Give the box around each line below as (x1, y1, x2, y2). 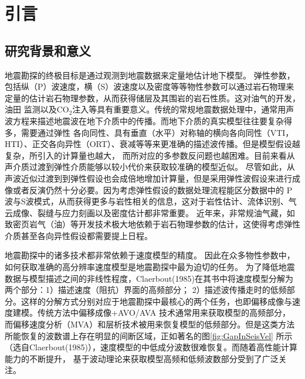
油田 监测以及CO (5, 103, 69, 115)
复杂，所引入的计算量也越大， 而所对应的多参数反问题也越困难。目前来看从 (5, 149, 295, 161)
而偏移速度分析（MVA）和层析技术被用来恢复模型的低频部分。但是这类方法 (5, 318, 295, 330)
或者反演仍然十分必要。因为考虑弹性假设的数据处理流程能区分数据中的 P (12, 183, 293, 196)
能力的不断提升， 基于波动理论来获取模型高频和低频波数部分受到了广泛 (5, 352, 279, 364)
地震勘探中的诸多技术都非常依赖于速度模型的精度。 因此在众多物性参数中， (5, 249, 295, 261)
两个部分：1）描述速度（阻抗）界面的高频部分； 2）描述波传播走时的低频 (5, 284, 287, 296)
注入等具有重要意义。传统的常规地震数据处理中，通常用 (72, 103, 286, 115)
